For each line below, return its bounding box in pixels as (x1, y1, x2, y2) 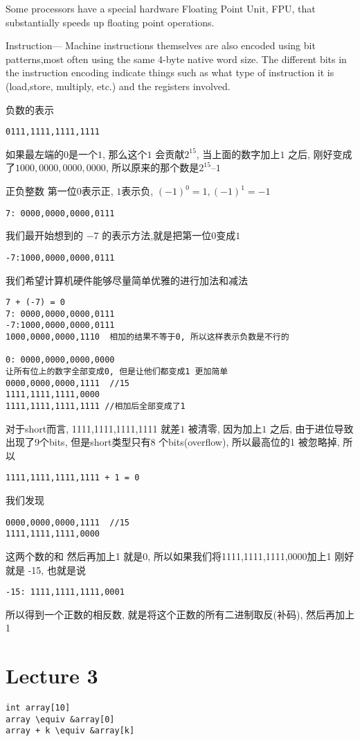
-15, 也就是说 (28, 562, 86, 577)
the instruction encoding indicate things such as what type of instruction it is (6, 65, 334, 80)
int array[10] (6, 703, 71, 713)
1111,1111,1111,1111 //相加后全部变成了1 (6, 401, 186, 411)
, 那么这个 (102, 146, 147, 161)
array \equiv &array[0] (6, 714, 115, 724)
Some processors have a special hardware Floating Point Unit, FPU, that (6, 1, 316, 15)
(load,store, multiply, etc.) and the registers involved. (6, 78, 231, 93)
